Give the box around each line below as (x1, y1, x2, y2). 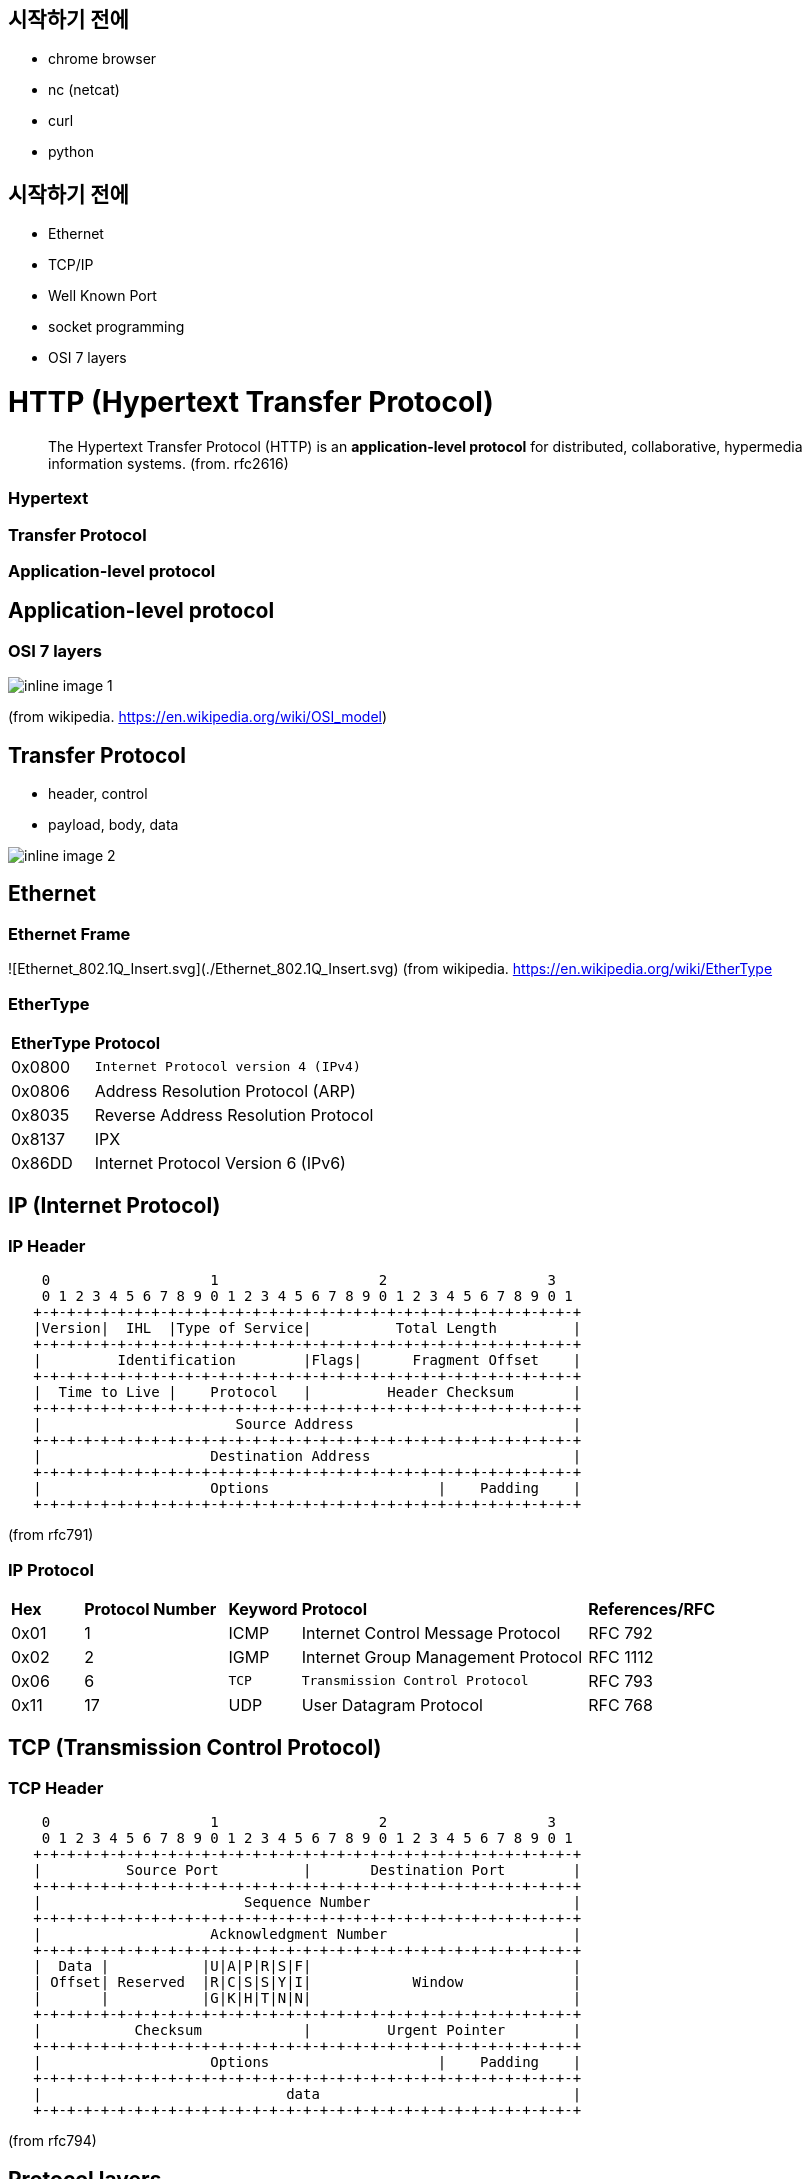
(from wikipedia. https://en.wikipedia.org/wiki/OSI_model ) (8, 708, 388, 726)
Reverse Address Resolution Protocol (94, 1104, 374, 1125)
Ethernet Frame (8, 923, 131, 944)
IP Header (8, 1235, 86, 1256)
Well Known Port (48, 287, 157, 305)
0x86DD (11, 1152, 73, 1173)
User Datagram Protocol (301, 1694, 483, 1715)
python (48, 143, 94, 161)
